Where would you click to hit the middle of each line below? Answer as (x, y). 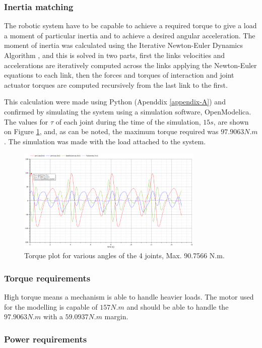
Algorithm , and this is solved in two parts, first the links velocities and (115, 55)
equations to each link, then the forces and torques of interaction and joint (119, 75)
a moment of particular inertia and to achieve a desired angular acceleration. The (130, 35)
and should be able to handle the (178, 306)
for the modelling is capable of (51, 306)
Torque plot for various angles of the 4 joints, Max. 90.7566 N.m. (124, 255)
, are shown (231, 121)
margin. (116, 316)
